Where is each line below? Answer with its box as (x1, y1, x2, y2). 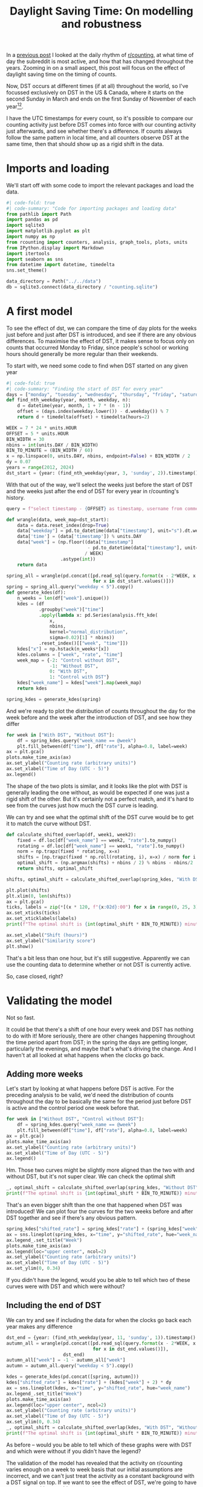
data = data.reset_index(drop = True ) (17, 522, 110, 528)
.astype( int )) (60, 556, 96, 562)
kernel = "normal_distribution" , (49, 629, 129, 635)
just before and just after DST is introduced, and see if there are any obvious (6, 331, 196, 338)
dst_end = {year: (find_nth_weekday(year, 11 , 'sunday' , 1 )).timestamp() (6, 1334, 196, 1341)
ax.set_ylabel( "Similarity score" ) (6, 938, 96, 944)
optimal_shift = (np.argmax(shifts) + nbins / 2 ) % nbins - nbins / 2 (17, 860, 193, 866)
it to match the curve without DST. (6, 820, 92, 827)
